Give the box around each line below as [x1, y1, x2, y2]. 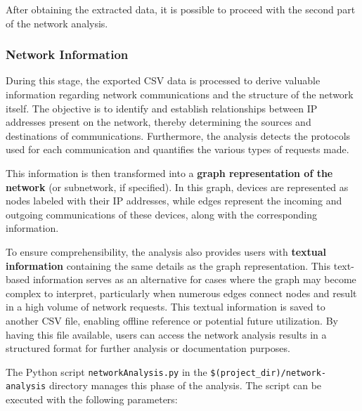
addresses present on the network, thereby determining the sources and [6, 115, 311, 129]
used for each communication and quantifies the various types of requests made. [6, 142, 349, 157]
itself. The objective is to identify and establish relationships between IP [6, 100, 318, 115]
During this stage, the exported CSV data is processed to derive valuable [6, 73, 321, 88]
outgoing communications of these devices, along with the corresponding [6, 207, 317, 221]
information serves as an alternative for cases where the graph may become [32, 272, 356, 287]
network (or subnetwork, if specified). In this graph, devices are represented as [6, 179, 349, 194]
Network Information [6, 46, 129, 63]
